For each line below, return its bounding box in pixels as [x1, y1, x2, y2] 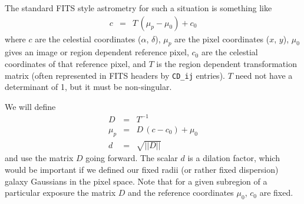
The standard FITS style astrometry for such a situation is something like [5, 2, 272, 14]
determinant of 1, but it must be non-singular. [5, 81, 172, 93]
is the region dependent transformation [156, 58, 297, 70]
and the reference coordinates [128, 186, 234, 199]
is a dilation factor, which [187, 152, 280, 164]
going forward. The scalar [85, 152, 178, 164]
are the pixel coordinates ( [174, 32, 270, 45]
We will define [5, 100, 56, 112]
